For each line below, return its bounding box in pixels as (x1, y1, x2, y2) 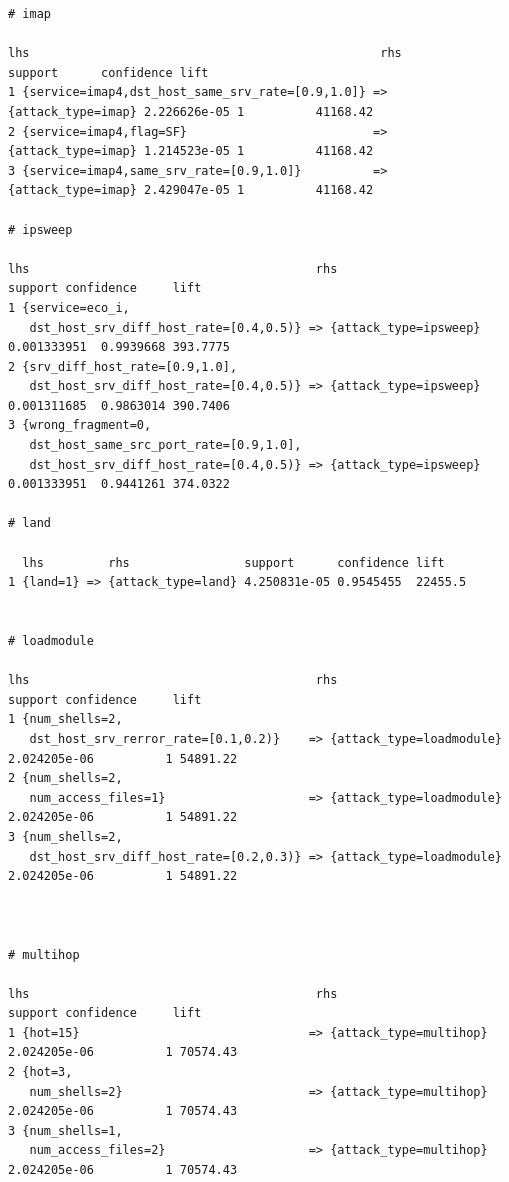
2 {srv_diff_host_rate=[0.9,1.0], (8, 359, 238, 374)
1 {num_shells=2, (8, 712, 123, 727)
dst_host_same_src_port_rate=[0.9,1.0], (29, 438, 302, 453)
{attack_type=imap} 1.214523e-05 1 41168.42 (8, 144, 374, 159)
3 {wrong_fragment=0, (8, 418, 152, 433)
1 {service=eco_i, (8, 300, 130, 315)
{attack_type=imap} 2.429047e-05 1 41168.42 (8, 183, 374, 198)
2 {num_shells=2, (8, 771, 123, 786)
